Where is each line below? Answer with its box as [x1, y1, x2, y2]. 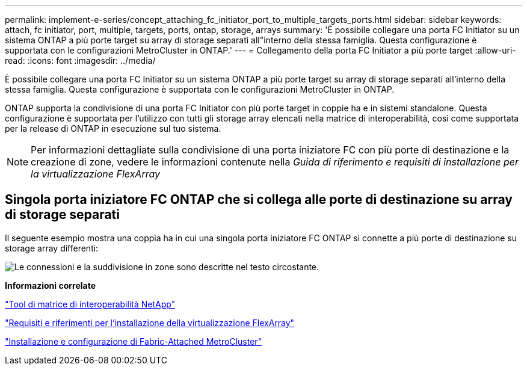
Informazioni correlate [5, 280, 96, 291]
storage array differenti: [5, 242, 99, 253]
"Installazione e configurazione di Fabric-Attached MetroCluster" [5, 336, 262, 347]
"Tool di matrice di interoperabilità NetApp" [5, 298, 176, 309]
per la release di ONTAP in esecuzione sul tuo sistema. [5, 123, 221, 134]
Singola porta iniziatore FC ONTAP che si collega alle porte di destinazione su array [5, 192, 513, 208]
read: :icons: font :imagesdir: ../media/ [5, 55, 156, 66]
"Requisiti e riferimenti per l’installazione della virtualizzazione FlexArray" [5, 317, 295, 328]
